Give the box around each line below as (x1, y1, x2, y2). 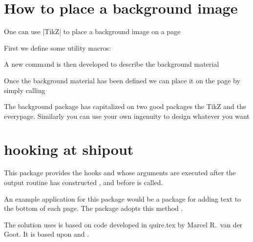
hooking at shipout (4, 139, 134, 159)
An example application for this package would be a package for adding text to (4, 193, 241, 204)
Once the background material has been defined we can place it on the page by (4, 75, 240, 85)
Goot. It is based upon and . (4, 229, 89, 239)
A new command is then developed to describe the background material (4, 59, 219, 69)
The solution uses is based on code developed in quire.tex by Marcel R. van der (4, 219, 243, 229)
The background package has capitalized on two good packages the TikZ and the (4, 101, 247, 112)
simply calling (4, 85, 45, 95)
